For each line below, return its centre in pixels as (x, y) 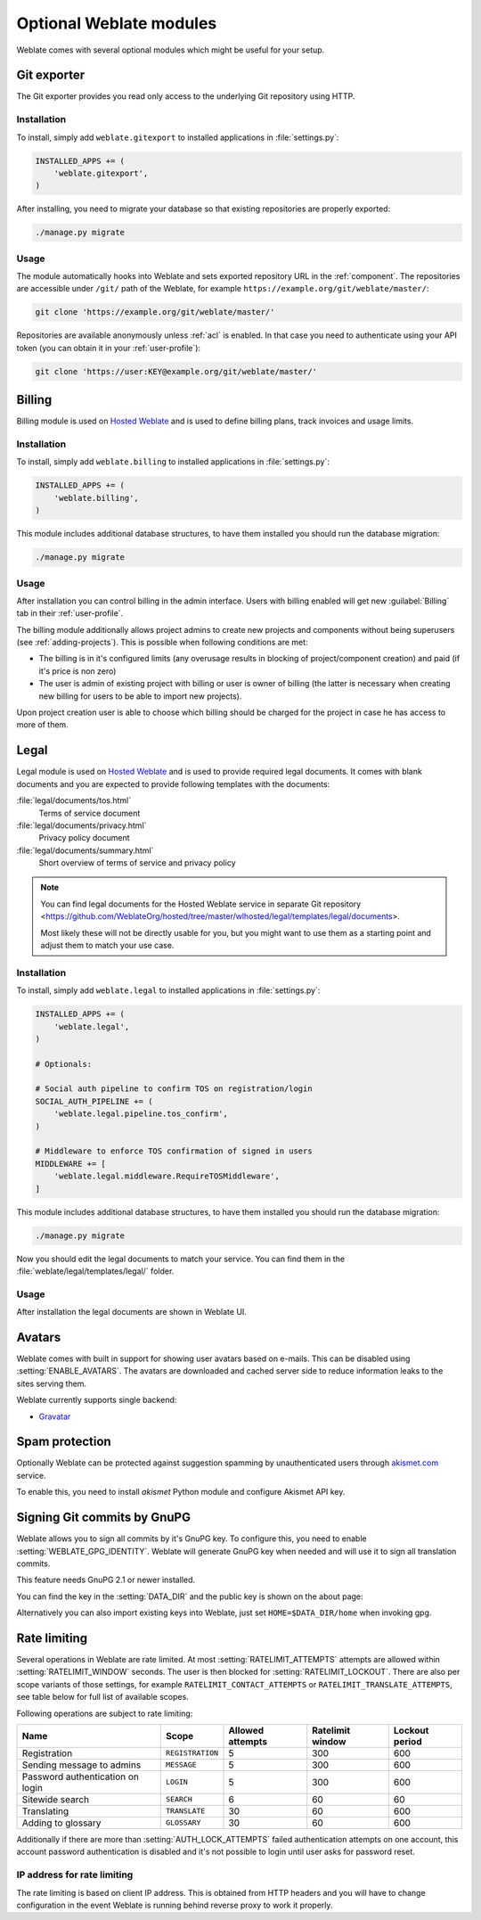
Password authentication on (81, 1776)
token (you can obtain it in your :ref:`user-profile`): (108, 348)
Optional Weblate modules (117, 23)
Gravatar (55, 1416)
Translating (45, 1811)
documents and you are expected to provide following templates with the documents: (173, 784)
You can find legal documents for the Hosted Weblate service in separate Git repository (201, 904)
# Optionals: (64, 1064)
